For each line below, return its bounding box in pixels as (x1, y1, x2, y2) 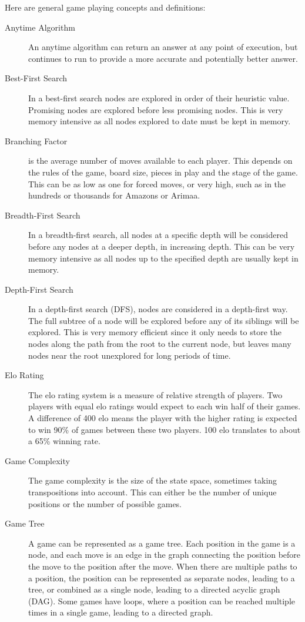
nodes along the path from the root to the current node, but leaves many (28, 338, 291, 350)
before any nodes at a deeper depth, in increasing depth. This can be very (28, 240, 295, 252)
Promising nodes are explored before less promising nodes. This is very (28, 103, 283, 115)
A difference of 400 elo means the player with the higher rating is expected (28, 412, 297, 424)
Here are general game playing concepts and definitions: (5, 1, 206, 13)
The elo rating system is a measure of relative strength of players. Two (28, 388, 283, 401)
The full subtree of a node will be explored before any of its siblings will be (28, 314, 299, 326)
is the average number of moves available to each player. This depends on (28, 154, 293, 167)
